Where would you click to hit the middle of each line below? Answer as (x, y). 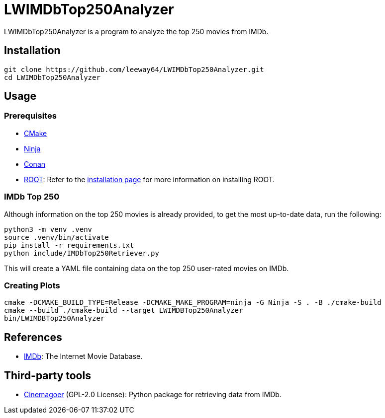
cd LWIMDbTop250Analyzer (52, 77)
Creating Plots (32, 285)
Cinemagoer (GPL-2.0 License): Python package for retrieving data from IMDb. (153, 394)
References (33, 337)
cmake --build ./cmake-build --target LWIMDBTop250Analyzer (124, 311)
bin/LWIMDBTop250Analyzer (54, 318)
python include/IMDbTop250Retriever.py (82, 253)
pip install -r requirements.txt (69, 245)
